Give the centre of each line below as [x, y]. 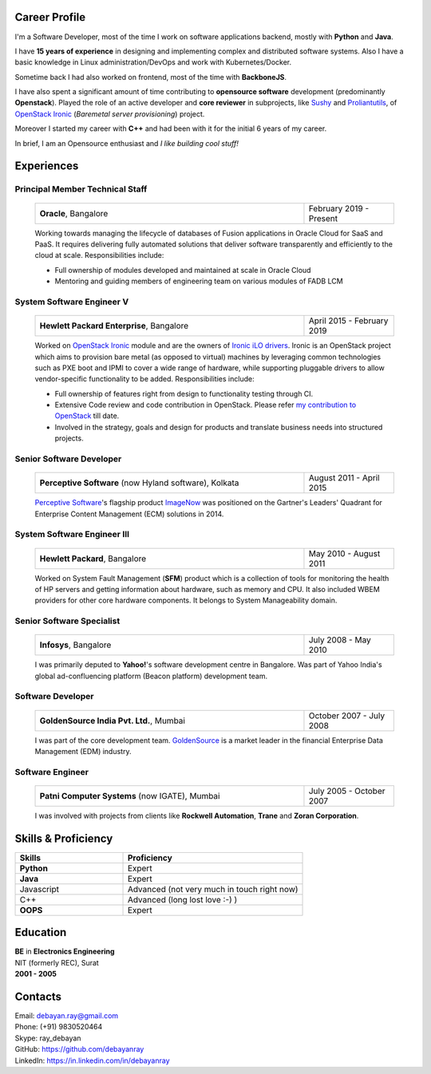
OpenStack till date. [87, 416]
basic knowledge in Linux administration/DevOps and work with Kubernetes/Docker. [153, 62]
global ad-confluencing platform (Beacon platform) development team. [151, 676]
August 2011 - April [344, 478]
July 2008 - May [340, 640]
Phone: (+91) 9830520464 [59, 1027]
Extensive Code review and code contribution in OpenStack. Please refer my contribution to [206, 405]
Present [323, 218]
